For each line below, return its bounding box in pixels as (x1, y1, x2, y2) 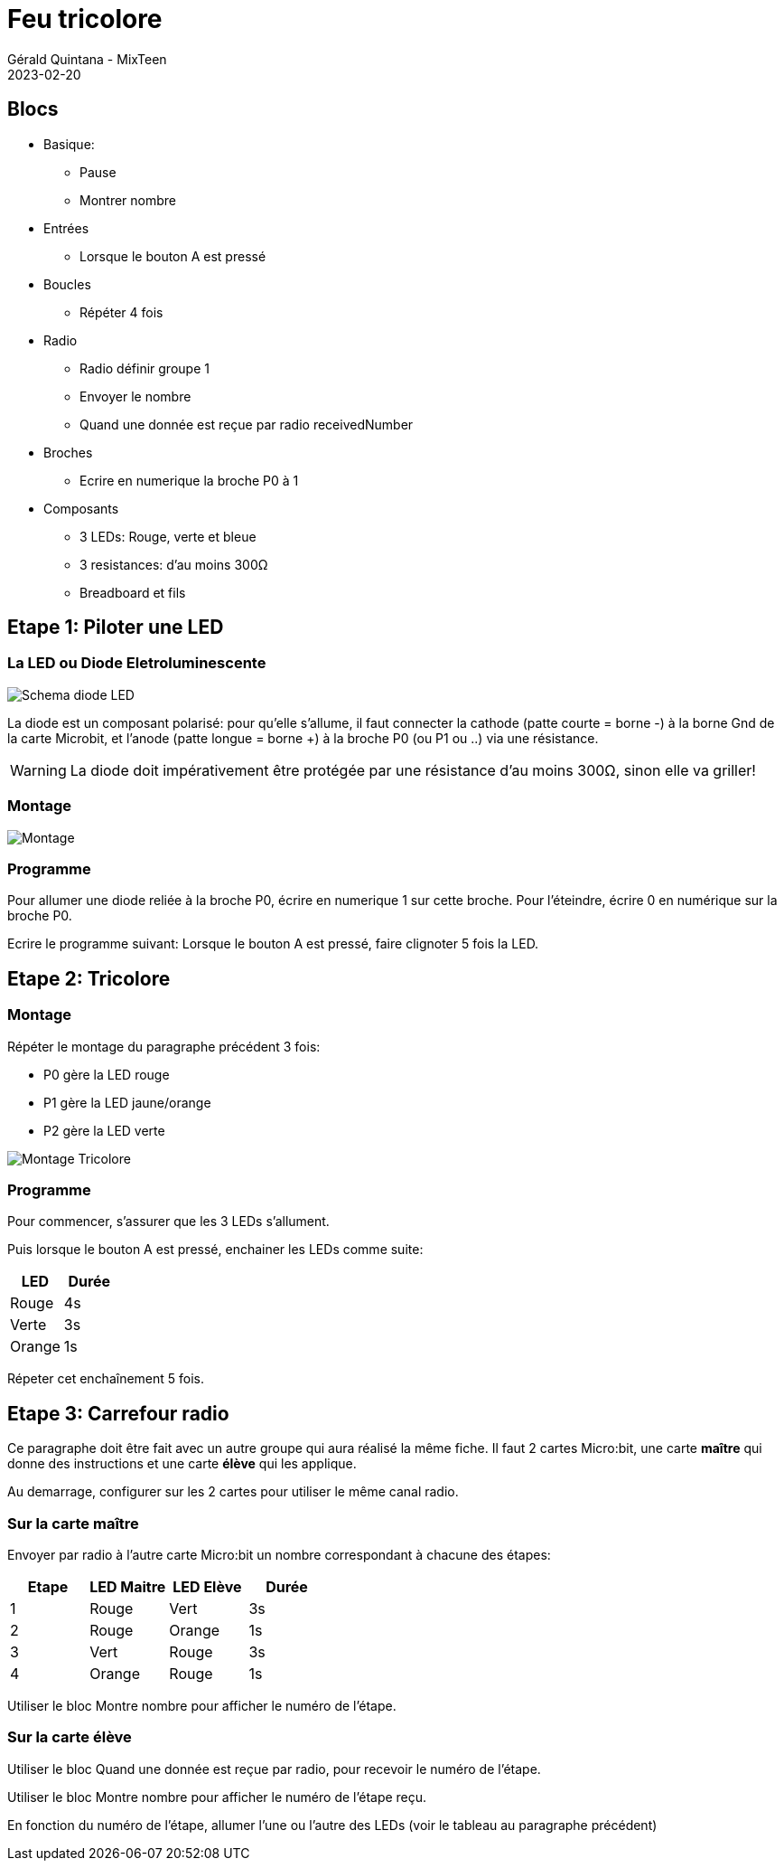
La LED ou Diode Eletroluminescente (7, 654, 266, 673)
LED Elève (173, 1577, 242, 1596)
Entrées (43, 220, 89, 236)
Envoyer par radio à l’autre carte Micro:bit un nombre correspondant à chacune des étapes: (7, 1546, 551, 1562)
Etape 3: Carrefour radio (7, 1401, 229, 1425)
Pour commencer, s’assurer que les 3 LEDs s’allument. (7, 1213, 330, 1230)
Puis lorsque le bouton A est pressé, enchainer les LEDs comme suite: (7, 1241, 424, 1258)
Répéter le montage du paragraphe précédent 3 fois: (7, 1038, 321, 1054)
